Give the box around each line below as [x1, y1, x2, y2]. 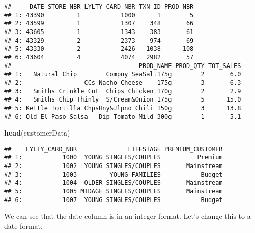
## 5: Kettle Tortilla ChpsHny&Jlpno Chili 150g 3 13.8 [4, 104, 241, 112]
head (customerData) [4, 127, 70, 138]
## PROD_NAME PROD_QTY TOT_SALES [4, 62, 241, 70]
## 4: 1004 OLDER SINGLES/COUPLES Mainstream [4, 179, 223, 187]
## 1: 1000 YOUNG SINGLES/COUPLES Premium [4, 154, 223, 161]
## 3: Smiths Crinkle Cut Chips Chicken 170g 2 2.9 [4, 87, 241, 95]
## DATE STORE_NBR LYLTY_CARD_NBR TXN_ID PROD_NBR [4, 3, 194, 10]
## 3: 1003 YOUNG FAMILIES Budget [4, 171, 223, 178]
